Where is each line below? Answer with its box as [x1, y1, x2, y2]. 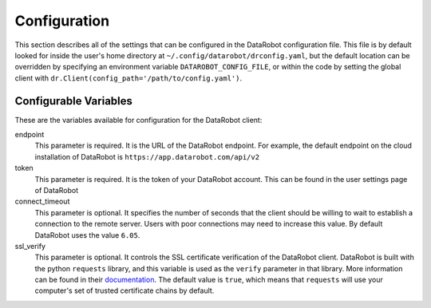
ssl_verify [14, 241, 46, 251]
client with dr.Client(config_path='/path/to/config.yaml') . [14, 73, 243, 83]
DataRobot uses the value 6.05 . [34, 230, 140, 239]
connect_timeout [14, 196, 70, 207]
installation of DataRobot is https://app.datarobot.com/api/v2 [34, 152, 259, 161]
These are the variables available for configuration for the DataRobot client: [14, 115, 263, 124]
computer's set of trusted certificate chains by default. [34, 286, 215, 295]
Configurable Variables [14, 94, 133, 108]
